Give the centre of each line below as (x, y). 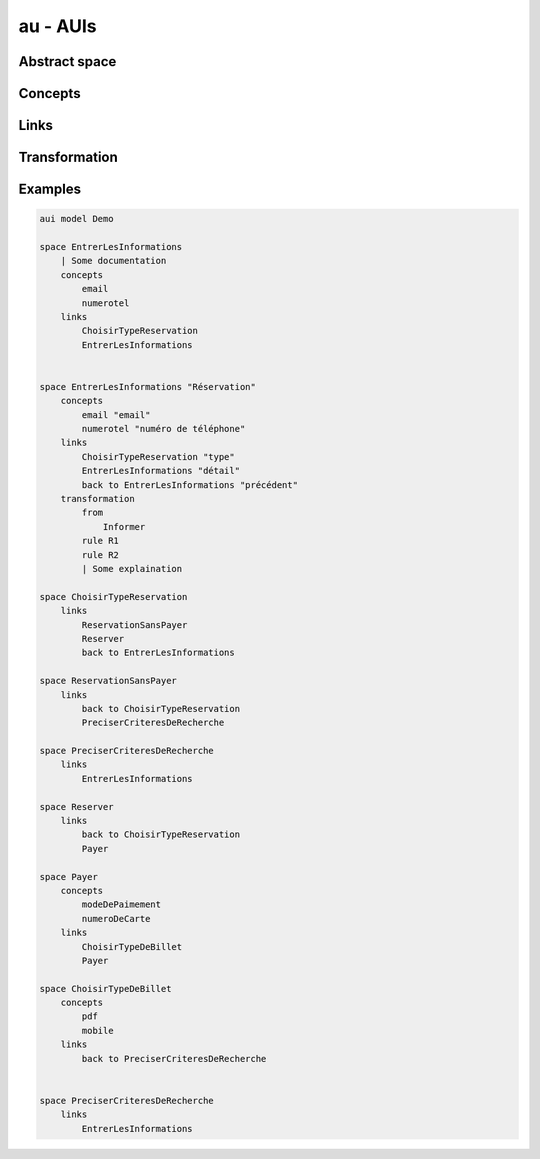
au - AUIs (57, 26)
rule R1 (100, 541)
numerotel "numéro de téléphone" (163, 429)
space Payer (69, 876)
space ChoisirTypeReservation (113, 596)
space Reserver (76, 806)
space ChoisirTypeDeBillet (105, 988)
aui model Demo (76, 219)
